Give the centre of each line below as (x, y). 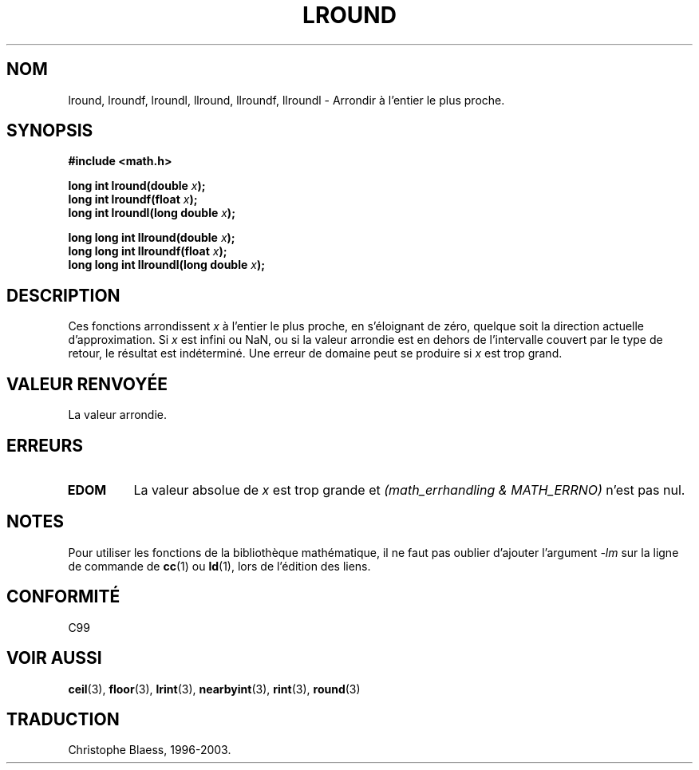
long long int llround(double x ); (152, 238)
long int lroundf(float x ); (133, 199)
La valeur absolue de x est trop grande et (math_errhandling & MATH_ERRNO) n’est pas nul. (409, 490)
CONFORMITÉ (63, 597)
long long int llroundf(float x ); (148, 251)
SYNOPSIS (50, 131)
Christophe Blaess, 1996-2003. (150, 750)
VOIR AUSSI (54, 658)
